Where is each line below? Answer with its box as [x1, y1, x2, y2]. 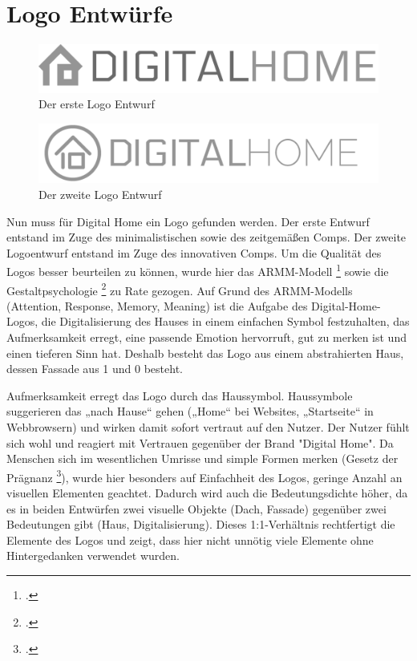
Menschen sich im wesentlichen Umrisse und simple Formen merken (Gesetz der [6, 450, 399, 467]
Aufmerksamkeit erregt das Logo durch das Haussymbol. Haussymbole [6, 387, 353, 403]
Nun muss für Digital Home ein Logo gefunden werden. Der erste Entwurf [6, 213, 370, 229]
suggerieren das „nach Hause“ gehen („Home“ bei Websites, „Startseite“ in [6, 403, 374, 420]
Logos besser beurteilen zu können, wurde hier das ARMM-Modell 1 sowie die [6, 261, 389, 279]
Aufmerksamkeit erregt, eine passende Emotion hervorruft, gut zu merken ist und [6, 329, 407, 346]
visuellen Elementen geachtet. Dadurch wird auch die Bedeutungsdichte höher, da [6, 485, 408, 501]
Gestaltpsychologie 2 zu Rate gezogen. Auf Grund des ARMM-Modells [6, 279, 353, 298]
